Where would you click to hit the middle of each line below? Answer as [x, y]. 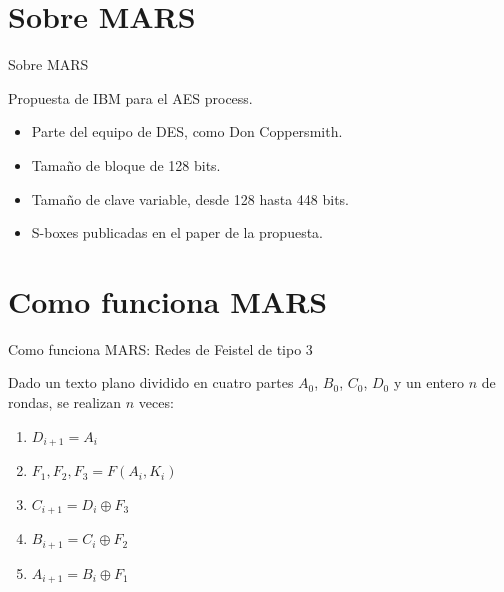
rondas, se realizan [65, 402]
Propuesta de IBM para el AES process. [130, 97]
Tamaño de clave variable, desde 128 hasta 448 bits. [190, 198]
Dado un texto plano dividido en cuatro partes [151, 382]
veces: [156, 402]
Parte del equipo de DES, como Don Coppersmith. [187, 131]
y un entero [429, 382]
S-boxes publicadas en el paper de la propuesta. [177, 232]
